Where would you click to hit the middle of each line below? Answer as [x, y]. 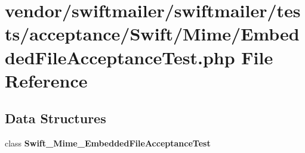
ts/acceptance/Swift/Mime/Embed [152, 34]
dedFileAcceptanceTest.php [120, 57]
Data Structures [56, 118]
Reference [46, 80]
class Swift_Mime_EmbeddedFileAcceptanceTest [108, 143]
